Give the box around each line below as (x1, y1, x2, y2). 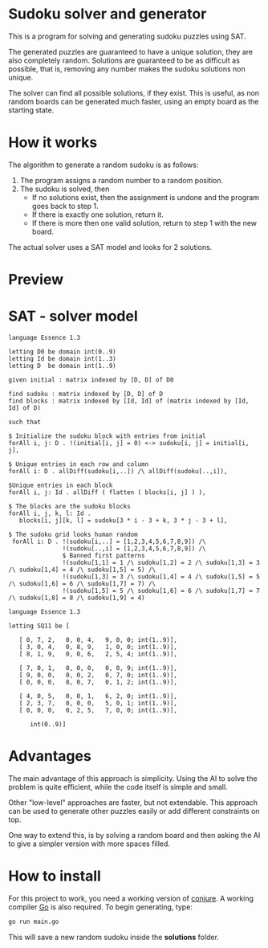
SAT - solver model (8, 307, 138, 325)
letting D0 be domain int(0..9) (8, 348, 116, 356)
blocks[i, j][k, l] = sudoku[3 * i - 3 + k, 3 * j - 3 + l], (18, 517, 228, 525)
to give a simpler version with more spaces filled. (8, 839, 171, 848)
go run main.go (8, 917, 59, 926)
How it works (8, 133, 98, 152)
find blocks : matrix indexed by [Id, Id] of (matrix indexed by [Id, (8, 397, 250, 405)
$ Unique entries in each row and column (8, 460, 149, 468)
